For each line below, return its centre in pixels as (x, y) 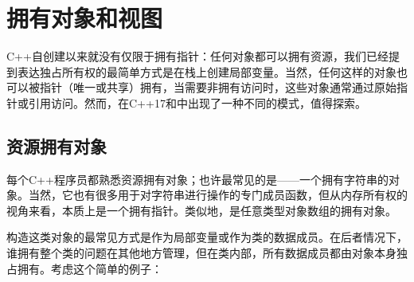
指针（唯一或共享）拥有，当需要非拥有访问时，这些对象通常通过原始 (218, 87)
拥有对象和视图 (85, 18)
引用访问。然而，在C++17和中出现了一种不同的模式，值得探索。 (197, 102)
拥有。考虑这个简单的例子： (90, 268)
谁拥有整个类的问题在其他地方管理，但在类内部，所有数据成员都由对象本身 (201, 253)
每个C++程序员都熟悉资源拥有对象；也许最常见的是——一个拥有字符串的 (197, 179)
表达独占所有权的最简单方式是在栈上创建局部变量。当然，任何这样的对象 (207, 71)
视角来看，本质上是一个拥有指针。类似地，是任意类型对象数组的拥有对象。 (201, 210)
